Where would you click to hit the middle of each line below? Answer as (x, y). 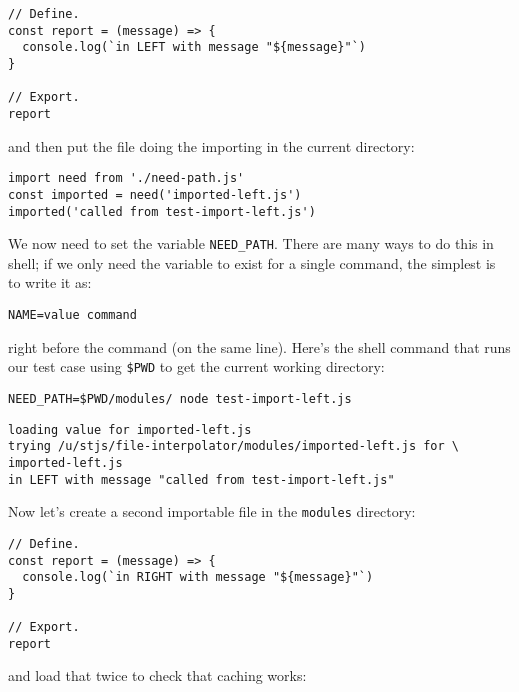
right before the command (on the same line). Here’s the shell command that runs (259, 346)
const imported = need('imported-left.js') (155, 194)
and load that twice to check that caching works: (157, 675)
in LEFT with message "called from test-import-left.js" (201, 479)
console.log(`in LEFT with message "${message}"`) (194, 47)
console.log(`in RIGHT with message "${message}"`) (198, 577)
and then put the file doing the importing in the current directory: (211, 145)
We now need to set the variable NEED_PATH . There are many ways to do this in (251, 243)
